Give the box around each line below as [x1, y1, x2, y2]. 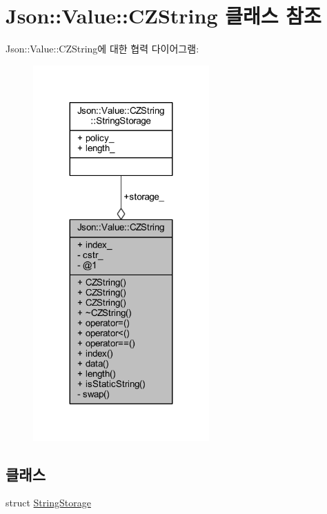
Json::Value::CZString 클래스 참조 [6, 1, 321, 30]
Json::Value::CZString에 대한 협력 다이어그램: [6, 41, 199, 56]
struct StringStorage [6, 495, 91, 510]
